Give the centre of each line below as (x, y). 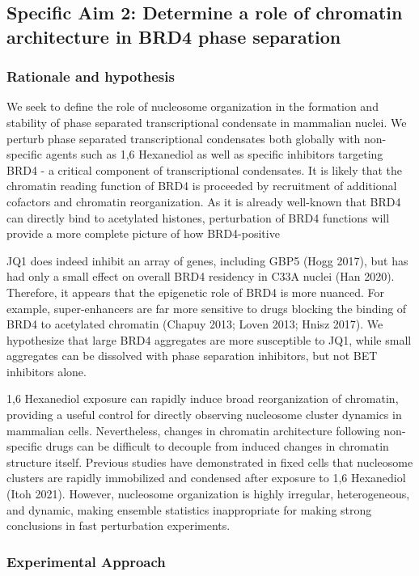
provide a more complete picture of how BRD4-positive (143, 233)
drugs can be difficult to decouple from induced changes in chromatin (217, 446)
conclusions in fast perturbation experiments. (119, 525)
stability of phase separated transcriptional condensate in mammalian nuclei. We (207, 122)
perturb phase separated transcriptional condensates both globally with (184, 138)
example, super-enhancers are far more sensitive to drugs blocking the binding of (207, 308)
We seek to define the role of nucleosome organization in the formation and (193, 106)
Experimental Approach (86, 561)
